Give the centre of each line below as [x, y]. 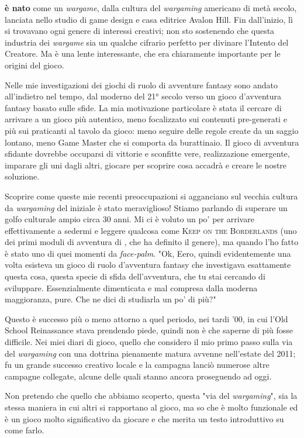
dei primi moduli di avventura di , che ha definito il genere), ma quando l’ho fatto [152, 242]
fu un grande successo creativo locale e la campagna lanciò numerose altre [137, 365]
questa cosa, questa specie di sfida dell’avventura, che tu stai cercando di [135, 276]
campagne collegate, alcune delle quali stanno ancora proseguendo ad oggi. [138, 376]
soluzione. [22, 176]
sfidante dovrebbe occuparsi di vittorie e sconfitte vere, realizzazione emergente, [147, 154]
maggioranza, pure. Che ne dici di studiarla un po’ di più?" [110, 299]
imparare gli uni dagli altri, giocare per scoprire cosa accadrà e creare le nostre [146, 165]
